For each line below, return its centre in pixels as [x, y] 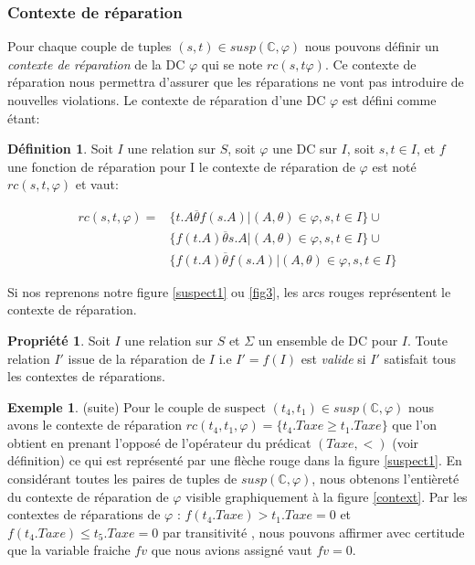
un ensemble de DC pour [328, 340]
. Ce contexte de [370, 64]
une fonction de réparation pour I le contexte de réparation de [181, 166]
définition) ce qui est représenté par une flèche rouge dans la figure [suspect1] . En [235, 460]
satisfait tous [420, 358]
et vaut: [97, 184]
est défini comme [389, 100]
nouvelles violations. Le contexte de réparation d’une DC [167, 100]
